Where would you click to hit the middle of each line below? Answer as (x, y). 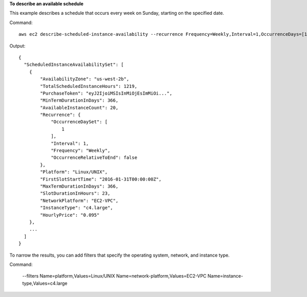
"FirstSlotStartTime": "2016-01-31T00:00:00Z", (101, 179)
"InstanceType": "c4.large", (77, 208)
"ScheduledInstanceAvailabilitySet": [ (74, 65)
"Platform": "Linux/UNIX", (74, 172)
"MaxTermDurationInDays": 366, (79, 186)
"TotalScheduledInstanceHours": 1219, (89, 86)
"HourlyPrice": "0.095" (70, 215)
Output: (17, 45)
